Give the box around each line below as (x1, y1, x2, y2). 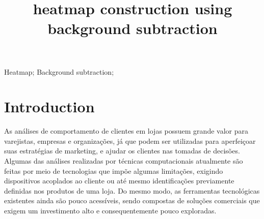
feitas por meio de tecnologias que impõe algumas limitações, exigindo (4, 165, 223, 176)
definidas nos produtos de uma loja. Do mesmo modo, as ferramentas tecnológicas (4, 185, 260, 196)
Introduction (4, 96, 95, 117)
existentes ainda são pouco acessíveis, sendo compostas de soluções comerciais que (4, 195, 260, 206)
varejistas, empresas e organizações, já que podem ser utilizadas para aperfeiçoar (4, 135, 256, 146)
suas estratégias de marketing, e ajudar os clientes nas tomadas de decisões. (4, 145, 240, 156)
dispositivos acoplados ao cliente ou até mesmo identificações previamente (4, 175, 234, 186)
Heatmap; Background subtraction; (4, 66, 114, 77)
